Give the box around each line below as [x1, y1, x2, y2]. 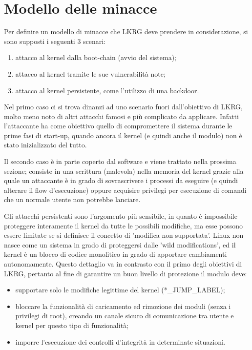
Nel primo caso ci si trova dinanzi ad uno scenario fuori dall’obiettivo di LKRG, [4, 102, 243, 112]
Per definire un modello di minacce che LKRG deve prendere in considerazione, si [4, 26, 248, 37]
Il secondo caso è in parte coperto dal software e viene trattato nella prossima [4, 156, 236, 166]
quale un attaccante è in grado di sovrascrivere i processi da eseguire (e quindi [4, 175, 238, 185]
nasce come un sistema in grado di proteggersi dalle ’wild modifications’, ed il [4, 239, 236, 249]
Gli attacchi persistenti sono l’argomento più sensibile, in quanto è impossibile [4, 211, 237, 221]
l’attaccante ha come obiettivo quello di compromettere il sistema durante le [4, 121, 232, 131]
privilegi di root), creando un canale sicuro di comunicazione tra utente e [15, 310, 234, 321]
